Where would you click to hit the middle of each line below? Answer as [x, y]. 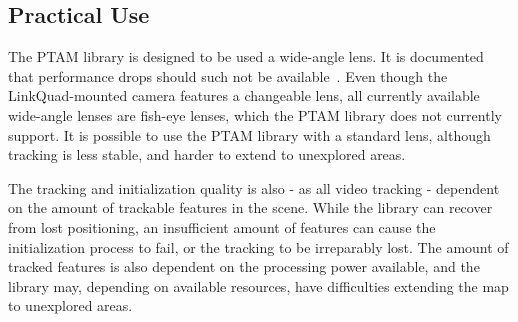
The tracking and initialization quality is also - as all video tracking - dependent [254, 187]
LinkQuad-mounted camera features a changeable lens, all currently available [244, 95]
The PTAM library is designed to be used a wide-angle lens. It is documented [246, 56]
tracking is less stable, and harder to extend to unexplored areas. [207, 154]
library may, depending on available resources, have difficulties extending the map [258, 285]
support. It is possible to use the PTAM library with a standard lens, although [249, 134]
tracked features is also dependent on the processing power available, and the [244, 266]
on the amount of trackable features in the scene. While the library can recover [250, 207]
